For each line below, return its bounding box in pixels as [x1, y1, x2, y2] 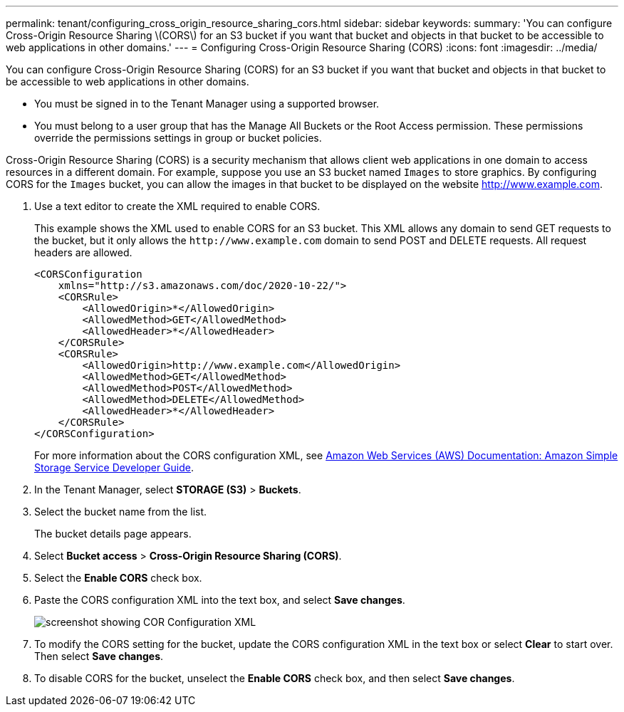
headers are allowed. [34, 246, 132, 258]
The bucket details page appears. [34, 528, 192, 540]
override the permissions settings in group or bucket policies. [34, 132, 322, 144]
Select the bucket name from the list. [34, 506, 207, 518]
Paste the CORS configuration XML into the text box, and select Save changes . [34, 594, 405, 606]
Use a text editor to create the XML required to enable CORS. [34, 200, 321, 212]
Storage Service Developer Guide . [34, 461, 194, 473]
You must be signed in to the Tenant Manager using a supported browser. [34, 98, 380, 110]
